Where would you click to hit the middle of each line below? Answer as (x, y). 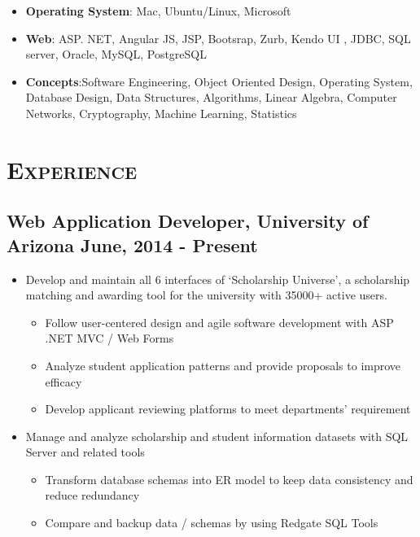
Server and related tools (85, 452)
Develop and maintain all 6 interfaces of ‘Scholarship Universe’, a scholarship (218, 279)
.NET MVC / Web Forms (109, 338)
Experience (72, 169)
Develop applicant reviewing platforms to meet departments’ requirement (228, 409)
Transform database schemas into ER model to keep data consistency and (229, 479)
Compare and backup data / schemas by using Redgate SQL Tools (212, 523)
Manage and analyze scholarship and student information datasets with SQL (217, 436)
